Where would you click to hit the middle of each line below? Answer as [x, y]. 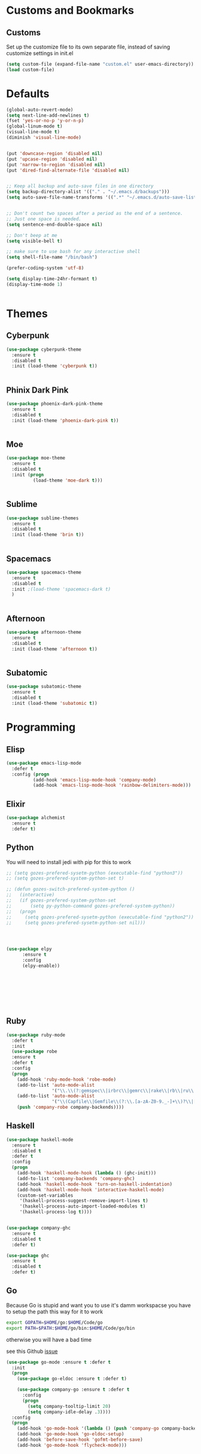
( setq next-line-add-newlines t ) [48, 115]
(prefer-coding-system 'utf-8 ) [45, 268]
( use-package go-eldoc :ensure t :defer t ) [72, 1379]
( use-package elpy [29, 949]
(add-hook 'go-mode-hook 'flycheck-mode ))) [72, 1445]
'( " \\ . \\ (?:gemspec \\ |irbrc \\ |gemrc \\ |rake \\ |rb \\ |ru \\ [123, 1090]
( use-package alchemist [36, 818]
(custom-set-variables [45, 1195]
